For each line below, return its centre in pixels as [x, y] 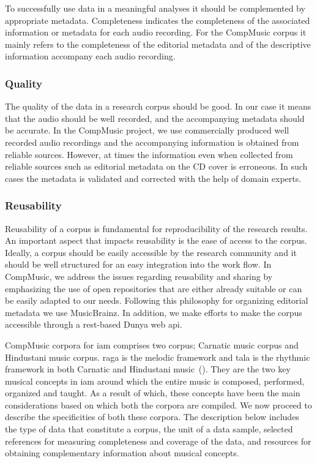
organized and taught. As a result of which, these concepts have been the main [153, 393]
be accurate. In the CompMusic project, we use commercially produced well [147, 130]
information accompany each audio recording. [90, 56]
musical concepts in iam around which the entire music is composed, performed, [155, 381]
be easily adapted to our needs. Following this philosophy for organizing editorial [157, 300]
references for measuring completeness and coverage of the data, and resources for [158, 441]
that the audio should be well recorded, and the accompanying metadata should [155, 118]
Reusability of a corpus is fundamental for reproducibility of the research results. [156, 228]
